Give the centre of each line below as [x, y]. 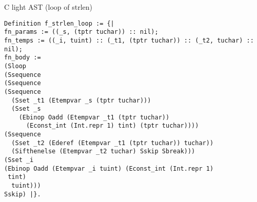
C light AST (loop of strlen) [48, 7]
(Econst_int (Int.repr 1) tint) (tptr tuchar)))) [112, 126]
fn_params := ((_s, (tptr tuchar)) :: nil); [81, 32]
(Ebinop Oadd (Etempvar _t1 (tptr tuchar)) [94, 117]
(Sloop [15, 66]
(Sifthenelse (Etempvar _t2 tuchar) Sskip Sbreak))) [103, 151]
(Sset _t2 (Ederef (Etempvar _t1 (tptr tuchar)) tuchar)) [113, 143]
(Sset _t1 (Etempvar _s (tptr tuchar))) [81, 100]
